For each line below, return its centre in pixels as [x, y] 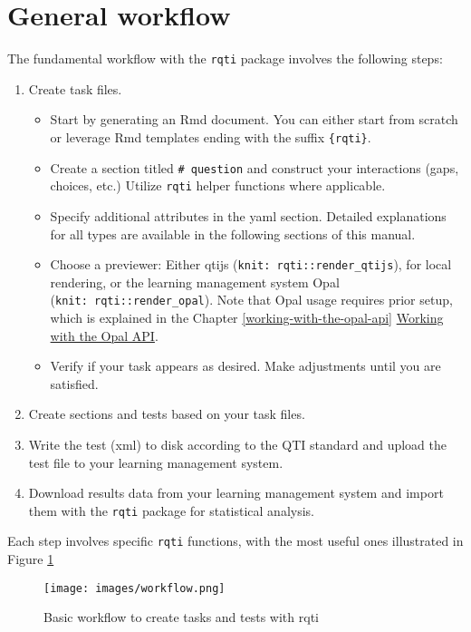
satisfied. [74, 383]
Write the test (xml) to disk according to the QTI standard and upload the [237, 444]
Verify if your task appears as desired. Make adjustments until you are [245, 366]
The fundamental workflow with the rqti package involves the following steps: [225, 58]
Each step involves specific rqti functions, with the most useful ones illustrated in [235, 541]
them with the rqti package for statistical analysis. [171, 510]
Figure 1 [31, 559]
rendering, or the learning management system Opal [195, 282]
